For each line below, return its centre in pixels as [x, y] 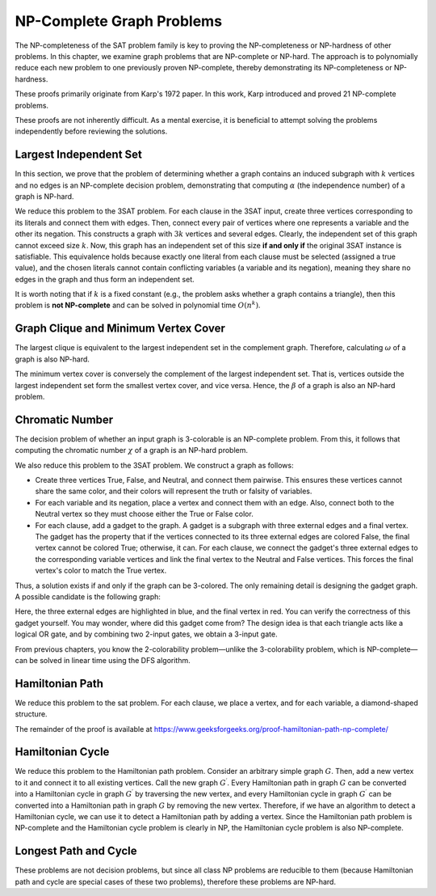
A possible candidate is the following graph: [88, 596]
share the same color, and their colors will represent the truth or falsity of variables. [174, 491]
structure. [31, 714]
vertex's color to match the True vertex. [101, 571]
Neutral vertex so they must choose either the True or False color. [144, 514]
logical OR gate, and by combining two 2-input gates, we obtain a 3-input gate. [146, 634]
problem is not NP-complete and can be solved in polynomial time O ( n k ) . [138, 305]
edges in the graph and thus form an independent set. [105, 279]
